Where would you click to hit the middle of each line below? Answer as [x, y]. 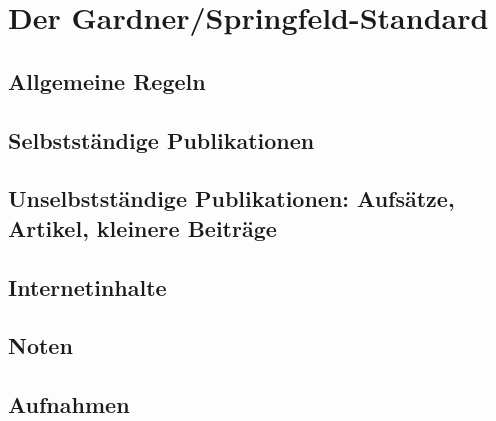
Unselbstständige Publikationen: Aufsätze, [231, 198]
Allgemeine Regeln [107, 80]
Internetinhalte [87, 286]
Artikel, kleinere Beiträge [142, 227]
